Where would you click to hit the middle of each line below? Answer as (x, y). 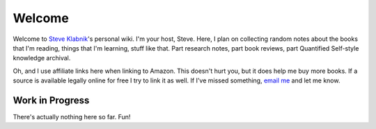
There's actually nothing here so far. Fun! (72, 117)
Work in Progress (51, 100)
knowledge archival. (42, 58)
